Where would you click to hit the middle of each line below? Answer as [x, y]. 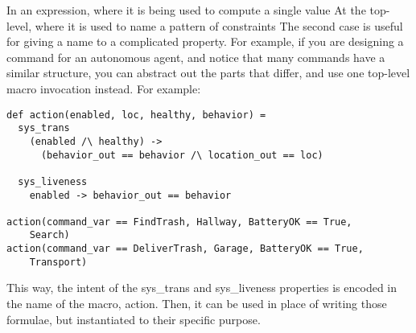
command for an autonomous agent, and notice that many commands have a [196, 57]
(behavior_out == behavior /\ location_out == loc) [182, 155]
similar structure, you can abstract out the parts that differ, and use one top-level [208, 73]
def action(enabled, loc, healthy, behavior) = [136, 115]
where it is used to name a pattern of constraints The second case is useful [219, 25]
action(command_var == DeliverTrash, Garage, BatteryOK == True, [185, 249]
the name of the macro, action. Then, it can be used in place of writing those [197, 304]
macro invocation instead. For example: [104, 88]
